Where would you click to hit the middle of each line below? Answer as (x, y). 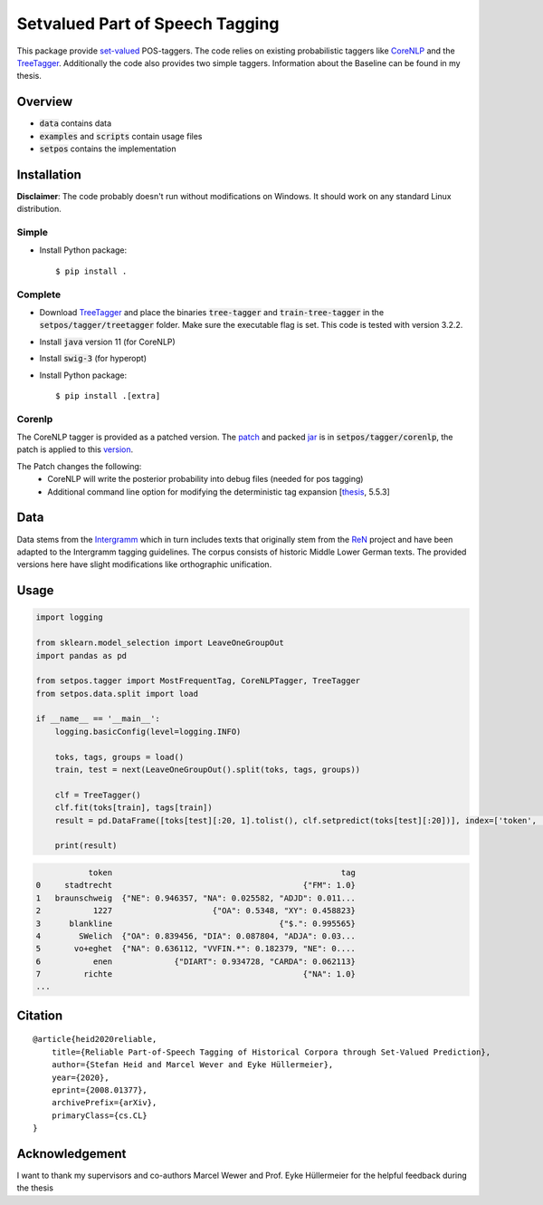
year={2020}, (80, 1077)
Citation (40, 1015)
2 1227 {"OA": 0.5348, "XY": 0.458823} (196, 911)
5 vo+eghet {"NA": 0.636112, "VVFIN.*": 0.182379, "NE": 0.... (196, 949)
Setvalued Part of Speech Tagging (148, 24)
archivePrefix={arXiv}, (104, 1103)
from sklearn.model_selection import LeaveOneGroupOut (160, 643)
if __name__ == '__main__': (98, 719)
